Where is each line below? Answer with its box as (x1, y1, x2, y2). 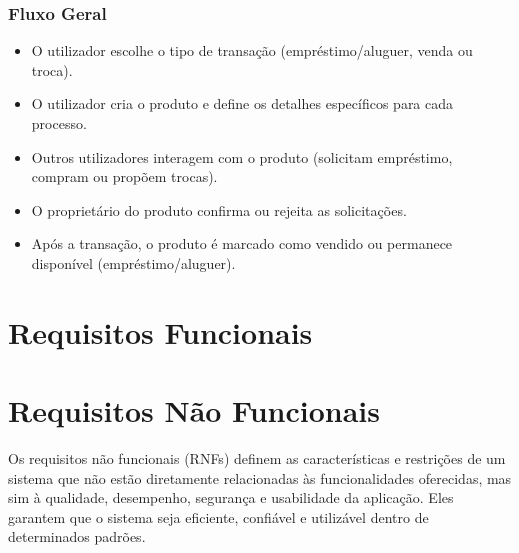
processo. (31, 113, 87, 133)
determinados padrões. (8, 526, 146, 547)
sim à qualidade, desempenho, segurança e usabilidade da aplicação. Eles (8, 487, 454, 508)
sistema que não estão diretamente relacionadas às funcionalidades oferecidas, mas (8, 467, 512, 488)
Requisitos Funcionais (8, 311, 313, 352)
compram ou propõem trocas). (31, 166, 218, 187)
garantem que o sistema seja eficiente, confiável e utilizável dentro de (8, 506, 429, 527)
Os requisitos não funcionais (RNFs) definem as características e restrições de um (8, 448, 506, 469)
